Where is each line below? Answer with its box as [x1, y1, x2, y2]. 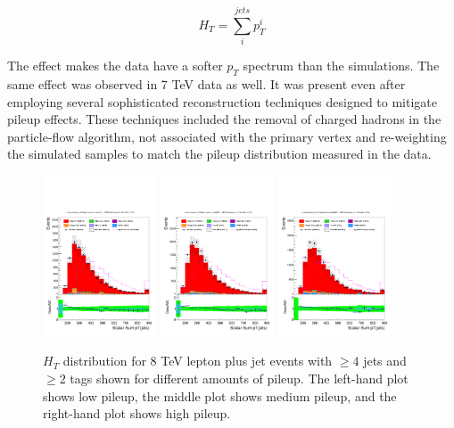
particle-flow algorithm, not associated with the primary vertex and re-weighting [7, 127, 447, 145]
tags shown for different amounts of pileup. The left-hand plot [70, 369, 409, 388]
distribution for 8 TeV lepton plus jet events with [62, 351, 333, 370]
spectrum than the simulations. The [243, 56, 440, 75]
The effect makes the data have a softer [7, 56, 223, 75]
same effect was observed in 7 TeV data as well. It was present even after [7, 74, 406, 93]
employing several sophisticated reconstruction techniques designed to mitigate [7, 92, 438, 111]
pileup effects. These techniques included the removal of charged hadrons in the [7, 110, 442, 128]
